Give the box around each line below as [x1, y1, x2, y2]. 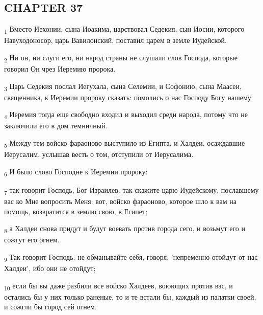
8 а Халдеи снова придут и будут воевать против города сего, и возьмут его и [4, 223, 246, 235]
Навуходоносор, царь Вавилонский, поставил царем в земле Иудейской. [4, 35, 227, 46]
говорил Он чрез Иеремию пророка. [4, 63, 116, 74]
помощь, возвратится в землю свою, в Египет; [4, 206, 148, 216]
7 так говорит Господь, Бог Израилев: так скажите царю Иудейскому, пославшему [4, 184, 259, 196]
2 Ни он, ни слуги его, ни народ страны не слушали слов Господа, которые [4, 52, 238, 64]
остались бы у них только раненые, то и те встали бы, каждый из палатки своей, [4, 291, 256, 302]
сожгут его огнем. [4, 234, 60, 245]
